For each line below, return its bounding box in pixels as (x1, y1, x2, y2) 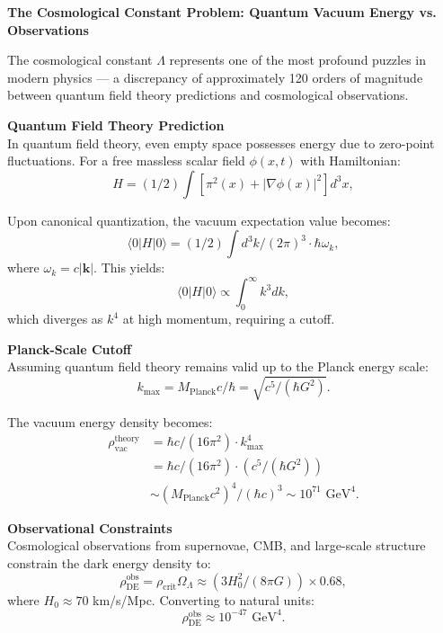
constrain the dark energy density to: (7, 553, 211, 572)
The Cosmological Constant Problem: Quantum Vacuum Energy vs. (7, 3, 437, 21)
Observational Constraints (7, 518, 173, 537)
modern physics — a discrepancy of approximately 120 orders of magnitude (7, 67, 423, 86)
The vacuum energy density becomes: (7, 412, 213, 431)
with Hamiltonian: (300, 151, 401, 170)
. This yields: (93, 258, 165, 277)
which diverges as (7, 309, 103, 328)
